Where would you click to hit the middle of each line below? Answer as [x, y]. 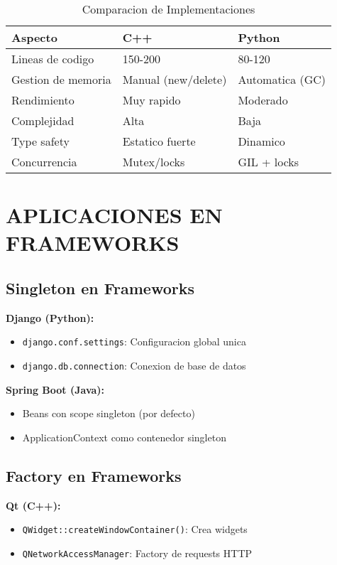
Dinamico [261, 141]
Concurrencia [44, 162]
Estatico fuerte [159, 141]
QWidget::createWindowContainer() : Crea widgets [135, 529]
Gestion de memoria [61, 79]
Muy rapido [151, 100]
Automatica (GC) [282, 79]
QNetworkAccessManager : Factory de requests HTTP [137, 553]
